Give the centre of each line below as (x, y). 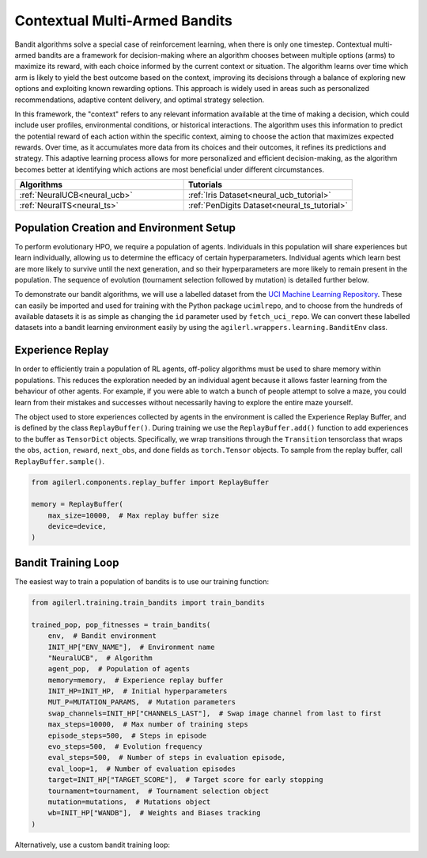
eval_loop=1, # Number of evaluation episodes (142, 769)
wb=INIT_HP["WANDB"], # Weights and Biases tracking (154, 813)
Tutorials (205, 184)
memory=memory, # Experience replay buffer (136, 680)
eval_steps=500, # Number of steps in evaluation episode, (167, 757)
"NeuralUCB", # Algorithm (100, 658)
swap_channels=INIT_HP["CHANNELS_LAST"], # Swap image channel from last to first (215, 713)
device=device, (77, 527)
